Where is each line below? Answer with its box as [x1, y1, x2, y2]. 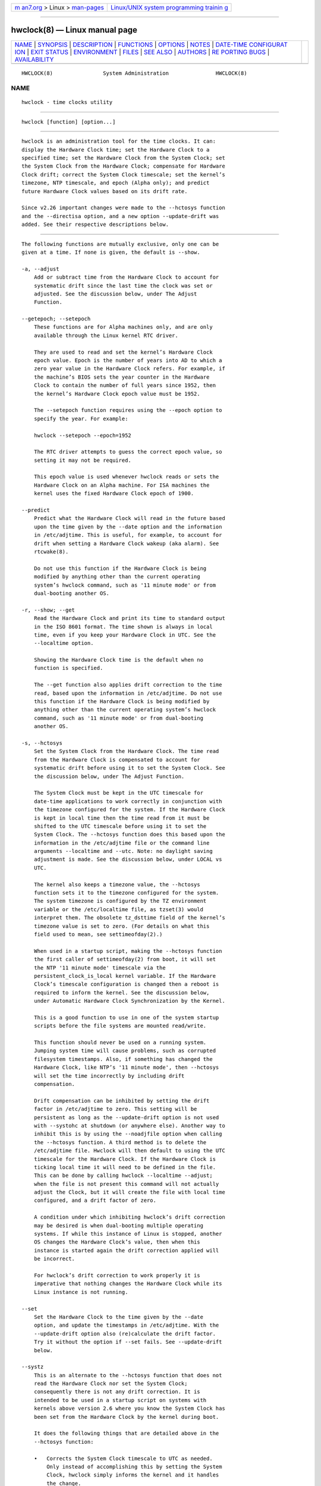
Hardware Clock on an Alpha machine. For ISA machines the [33, 481, 210, 489]
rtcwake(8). [33, 549, 69, 555]
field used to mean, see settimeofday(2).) [33, 931, 163, 937]
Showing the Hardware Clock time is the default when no [33, 657, 203, 663]
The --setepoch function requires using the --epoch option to [33, 407, 222, 414]
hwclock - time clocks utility [21, 99, 113, 106]
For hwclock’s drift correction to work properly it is [33, 1272, 200, 1279]
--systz [21, 1364, 44, 1370]
